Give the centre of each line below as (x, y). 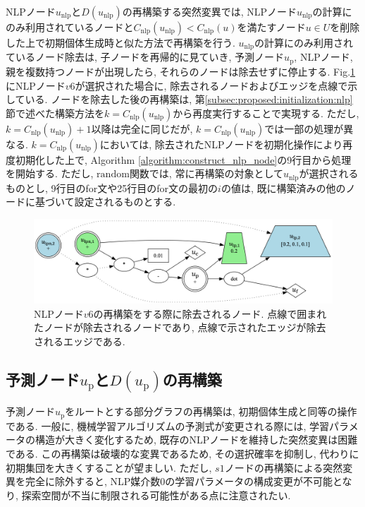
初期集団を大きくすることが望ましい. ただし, (109, 467)
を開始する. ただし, (50, 173)
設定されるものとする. (125, 202)
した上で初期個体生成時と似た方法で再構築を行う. (120, 42)
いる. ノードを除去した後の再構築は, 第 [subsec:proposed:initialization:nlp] (189, 99)
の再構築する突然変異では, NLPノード (210, 11)
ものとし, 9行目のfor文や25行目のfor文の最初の (112, 187)
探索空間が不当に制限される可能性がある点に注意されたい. (156, 495)
